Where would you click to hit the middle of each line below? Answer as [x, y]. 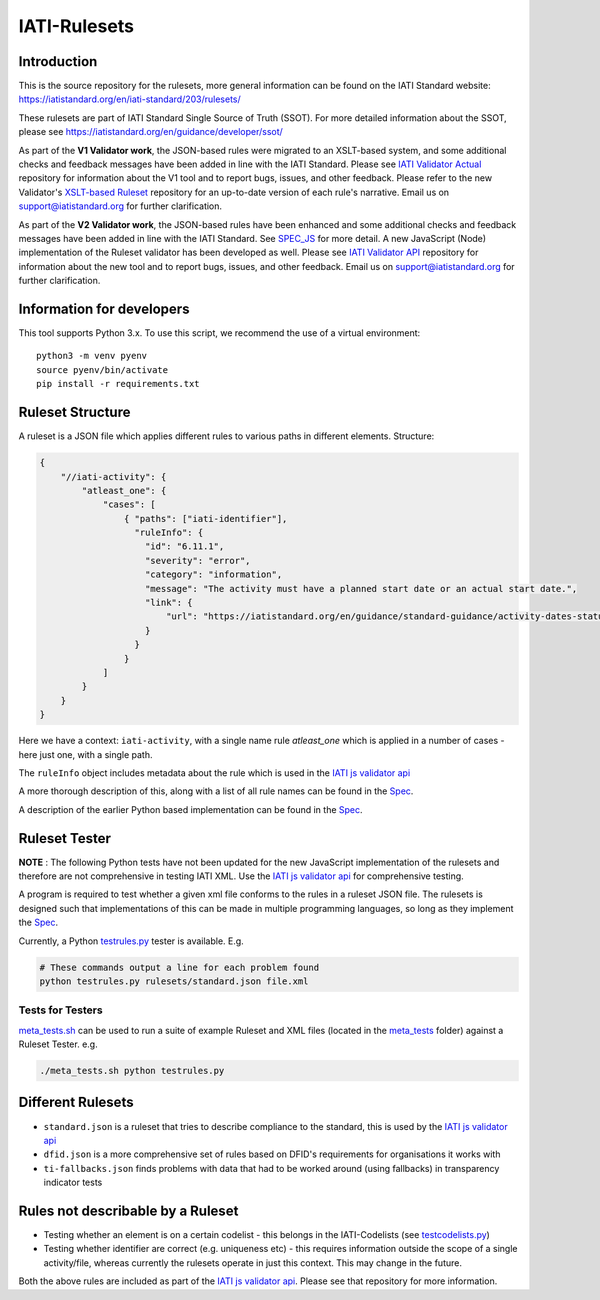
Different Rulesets [76, 1102]
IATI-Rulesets [76, 26]
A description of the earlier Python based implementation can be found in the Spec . [191, 809]
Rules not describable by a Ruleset [128, 1210]
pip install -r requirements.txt [118, 384]
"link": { [169, 603]
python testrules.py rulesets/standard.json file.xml [174, 981]
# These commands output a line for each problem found [179, 967]
